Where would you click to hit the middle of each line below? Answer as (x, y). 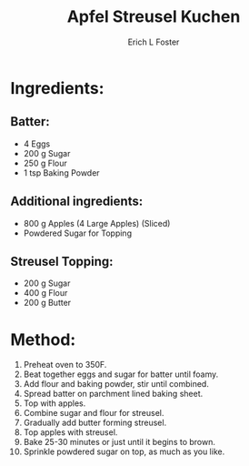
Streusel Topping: (62, 261)
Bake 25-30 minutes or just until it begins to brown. (120, 442)
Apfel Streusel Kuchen (154, 17)
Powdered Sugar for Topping (78, 233)
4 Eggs (37, 144)
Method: (43, 339)
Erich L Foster (154, 42)
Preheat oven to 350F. (65, 365)
